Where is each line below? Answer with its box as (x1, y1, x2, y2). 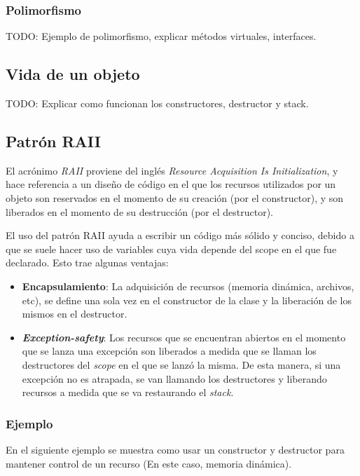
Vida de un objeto (6, 63, 140, 85)
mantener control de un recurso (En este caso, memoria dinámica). (6, 456, 292, 470)
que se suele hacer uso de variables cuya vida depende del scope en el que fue (6, 241, 337, 256)
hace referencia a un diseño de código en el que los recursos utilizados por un (6, 177, 336, 191)
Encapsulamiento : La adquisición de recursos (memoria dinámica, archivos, (22, 278, 354, 293)
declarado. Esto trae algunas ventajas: (6, 255, 169, 270)
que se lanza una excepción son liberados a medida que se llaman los (22, 344, 317, 358)
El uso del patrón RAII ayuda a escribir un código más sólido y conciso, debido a (6, 228, 354, 243)
